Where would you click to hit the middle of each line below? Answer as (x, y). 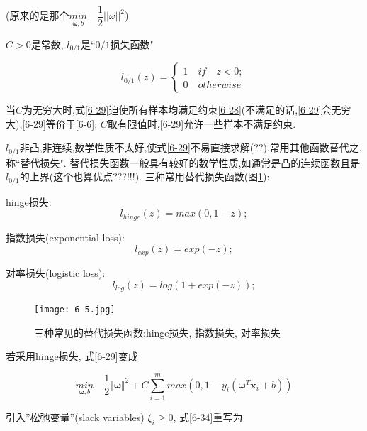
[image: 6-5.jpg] (75, 309)
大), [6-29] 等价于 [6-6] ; (52, 123)
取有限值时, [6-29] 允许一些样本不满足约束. (202, 123)
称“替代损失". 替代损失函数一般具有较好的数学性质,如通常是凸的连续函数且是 (183, 162)
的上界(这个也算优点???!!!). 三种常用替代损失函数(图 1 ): (145, 176)
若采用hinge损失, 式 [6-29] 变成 (72, 356)
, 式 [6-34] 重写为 (208, 416)
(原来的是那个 (38, 15)
